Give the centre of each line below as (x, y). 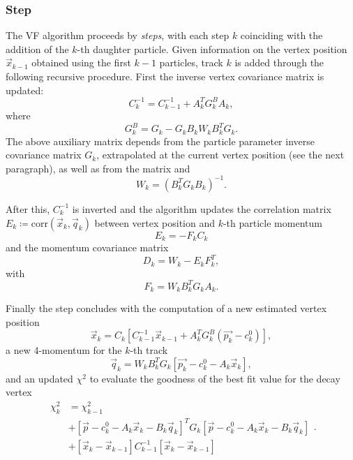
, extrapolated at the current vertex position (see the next (220, 155)
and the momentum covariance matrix (87, 247)
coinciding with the (281, 35)
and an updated (39, 378)
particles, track (191, 62)
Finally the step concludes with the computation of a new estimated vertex (166, 308)
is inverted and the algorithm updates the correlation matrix (202, 208)
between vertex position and (155, 222)
